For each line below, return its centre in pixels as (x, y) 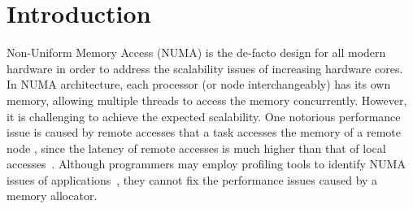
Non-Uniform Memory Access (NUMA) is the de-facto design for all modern (196, 52)
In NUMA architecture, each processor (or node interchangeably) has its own (199, 84)
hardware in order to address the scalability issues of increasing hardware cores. (205, 68)
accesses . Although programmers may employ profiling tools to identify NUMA (206, 164)
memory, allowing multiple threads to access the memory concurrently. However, (207, 100)
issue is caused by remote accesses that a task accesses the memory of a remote (204, 132)
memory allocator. (52, 196)
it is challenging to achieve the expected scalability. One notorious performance (204, 116)
